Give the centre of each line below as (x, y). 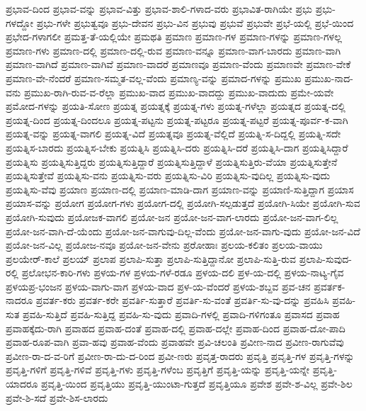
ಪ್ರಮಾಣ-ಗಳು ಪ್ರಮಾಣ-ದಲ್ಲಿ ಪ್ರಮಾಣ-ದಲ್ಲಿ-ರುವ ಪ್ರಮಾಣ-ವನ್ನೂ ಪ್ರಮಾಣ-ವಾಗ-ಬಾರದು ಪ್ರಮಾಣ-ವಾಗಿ (173, 50)
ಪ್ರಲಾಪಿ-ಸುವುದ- (325, 258)
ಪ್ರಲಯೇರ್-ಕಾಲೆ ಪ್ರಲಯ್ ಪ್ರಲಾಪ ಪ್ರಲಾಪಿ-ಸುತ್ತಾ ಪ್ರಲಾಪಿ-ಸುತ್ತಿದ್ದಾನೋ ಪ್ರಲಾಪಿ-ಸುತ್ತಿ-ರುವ (151, 258)
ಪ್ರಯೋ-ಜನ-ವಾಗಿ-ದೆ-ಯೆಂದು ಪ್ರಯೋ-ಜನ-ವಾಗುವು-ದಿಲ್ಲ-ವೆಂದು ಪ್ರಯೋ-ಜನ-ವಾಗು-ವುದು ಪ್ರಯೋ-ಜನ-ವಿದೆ (183, 231)
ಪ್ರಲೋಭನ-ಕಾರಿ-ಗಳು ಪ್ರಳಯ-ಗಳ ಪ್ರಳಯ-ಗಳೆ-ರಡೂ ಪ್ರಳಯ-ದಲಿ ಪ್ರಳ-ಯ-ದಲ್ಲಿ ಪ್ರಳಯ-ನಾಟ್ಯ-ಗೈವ (183, 272)
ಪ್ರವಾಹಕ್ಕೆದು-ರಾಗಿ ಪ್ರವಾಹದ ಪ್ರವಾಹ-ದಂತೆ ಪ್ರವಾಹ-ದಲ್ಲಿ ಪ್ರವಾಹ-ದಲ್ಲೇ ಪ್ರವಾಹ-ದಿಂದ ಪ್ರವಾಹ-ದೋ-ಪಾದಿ (176, 328)
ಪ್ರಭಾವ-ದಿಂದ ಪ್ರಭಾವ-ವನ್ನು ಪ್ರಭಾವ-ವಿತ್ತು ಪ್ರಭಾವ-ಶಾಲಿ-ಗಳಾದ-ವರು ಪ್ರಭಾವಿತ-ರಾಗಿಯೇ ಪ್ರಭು (159, 9)
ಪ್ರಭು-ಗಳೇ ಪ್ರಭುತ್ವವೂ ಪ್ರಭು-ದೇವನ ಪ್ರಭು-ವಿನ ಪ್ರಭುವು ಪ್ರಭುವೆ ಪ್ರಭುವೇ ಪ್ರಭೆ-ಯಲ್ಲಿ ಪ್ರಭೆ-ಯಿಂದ (195, 22)
